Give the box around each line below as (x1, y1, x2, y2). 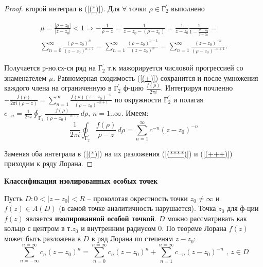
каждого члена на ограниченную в (4, 82, 112, 93)
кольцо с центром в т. (4, 223, 73, 234)
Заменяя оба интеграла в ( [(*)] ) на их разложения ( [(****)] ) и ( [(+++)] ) (4, 148, 233, 158)
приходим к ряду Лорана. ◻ (4, 158, 93, 169)
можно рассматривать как (167, 212, 247, 223)
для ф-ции (227, 203, 259, 213)
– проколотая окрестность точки (87, 192, 188, 203)
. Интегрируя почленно (161, 82, 233, 93)
